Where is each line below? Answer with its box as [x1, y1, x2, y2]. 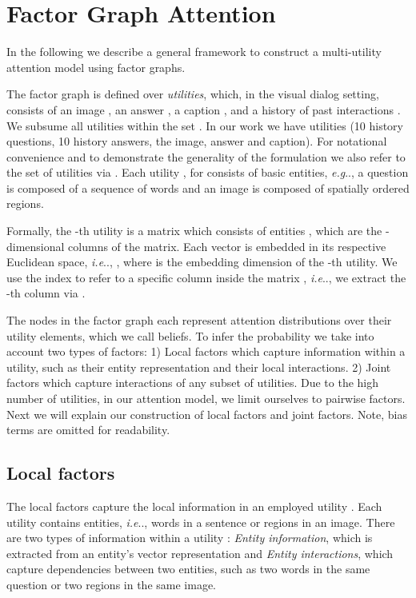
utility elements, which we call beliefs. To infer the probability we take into [6, 327, 374, 344]
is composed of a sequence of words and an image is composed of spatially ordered [6, 179, 410, 196]
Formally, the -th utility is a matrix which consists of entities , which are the [6, 222, 382, 239]
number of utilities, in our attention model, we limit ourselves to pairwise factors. [6, 390, 406, 406]
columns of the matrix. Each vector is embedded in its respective [68, 237, 386, 254]
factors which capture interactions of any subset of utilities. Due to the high [6, 374, 379, 391]
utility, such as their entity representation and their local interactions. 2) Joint [6, 358, 391, 375]
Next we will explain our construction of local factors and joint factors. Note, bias [6, 405, 407, 422]
